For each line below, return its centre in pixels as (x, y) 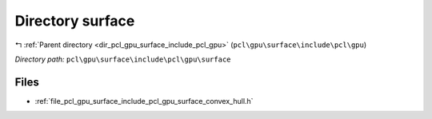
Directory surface (75, 21)
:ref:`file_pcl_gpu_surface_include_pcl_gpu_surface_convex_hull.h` (144, 101)
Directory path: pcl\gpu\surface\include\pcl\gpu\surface (123, 59)
